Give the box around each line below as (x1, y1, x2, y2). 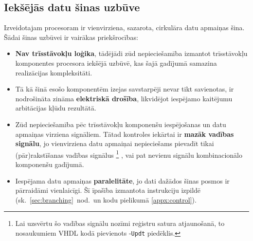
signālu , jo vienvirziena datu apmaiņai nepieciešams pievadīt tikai (15, 138, 214, 148)
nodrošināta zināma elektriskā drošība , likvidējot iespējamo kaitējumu (15, 93, 233, 103)
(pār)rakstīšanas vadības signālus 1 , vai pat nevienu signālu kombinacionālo (15, 148, 242, 160)
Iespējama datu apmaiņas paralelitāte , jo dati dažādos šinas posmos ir (15, 175, 230, 185)
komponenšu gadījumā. (15, 159, 84, 169)
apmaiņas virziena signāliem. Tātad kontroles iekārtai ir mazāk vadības (15, 129, 234, 139)
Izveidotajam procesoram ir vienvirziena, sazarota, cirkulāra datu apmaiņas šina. (4, 22, 245, 33)
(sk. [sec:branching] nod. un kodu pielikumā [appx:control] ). (15, 194, 197, 204)
